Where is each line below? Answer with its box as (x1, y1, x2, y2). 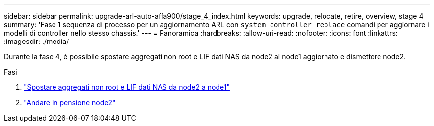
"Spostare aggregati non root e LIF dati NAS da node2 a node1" (24, 83, 230, 91)
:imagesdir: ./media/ (4, 37, 69, 45)
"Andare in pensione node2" (24, 98, 116, 107)
